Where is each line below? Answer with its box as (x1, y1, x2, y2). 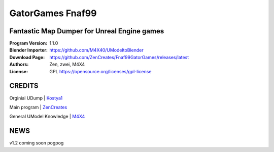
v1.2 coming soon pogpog (9, 140, 64, 146)
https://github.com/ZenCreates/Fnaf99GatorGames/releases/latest (49, 54, 189, 60)
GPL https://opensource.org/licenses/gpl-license (49, 68, 152, 74)
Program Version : (9, 40, 48, 46)
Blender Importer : (9, 47, 48, 53)
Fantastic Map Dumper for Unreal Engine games (9, 27, 164, 35)
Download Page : (9, 54, 45, 60)
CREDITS (9, 81, 39, 90)
